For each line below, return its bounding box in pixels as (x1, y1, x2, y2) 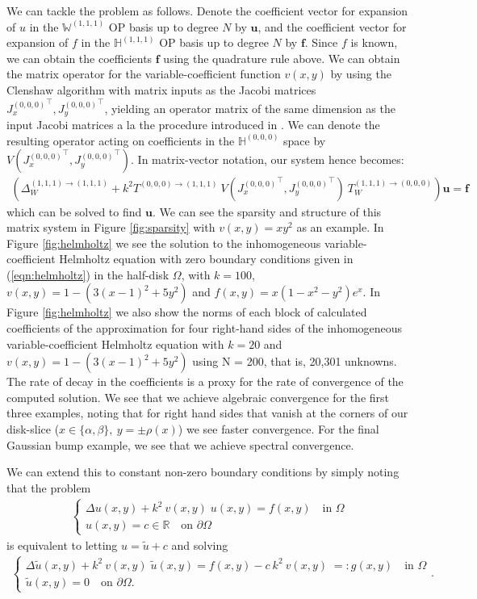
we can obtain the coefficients (6, 49, 153, 66)
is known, (350, 34, 398, 51)
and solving (171, 536, 228, 553)
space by (283, 132, 326, 149)
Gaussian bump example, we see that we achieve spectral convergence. (6, 436, 354, 453)
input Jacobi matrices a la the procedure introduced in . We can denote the (6, 116, 380, 133)
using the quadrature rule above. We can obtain (163, 49, 400, 66)
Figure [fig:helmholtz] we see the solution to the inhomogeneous (6, 234, 321, 251)
